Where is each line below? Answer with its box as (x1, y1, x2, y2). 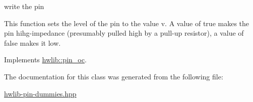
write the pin (4, 1, 44, 11)
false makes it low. (4, 37, 61, 48)
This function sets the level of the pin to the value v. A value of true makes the (4, 18, 249, 28)
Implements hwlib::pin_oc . (4, 54, 87, 65)
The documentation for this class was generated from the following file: (4, 71, 223, 81)
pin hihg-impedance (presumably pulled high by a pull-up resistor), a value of (4, 28, 244, 38)
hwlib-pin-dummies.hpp (4, 88, 77, 98)
